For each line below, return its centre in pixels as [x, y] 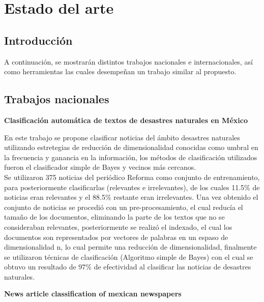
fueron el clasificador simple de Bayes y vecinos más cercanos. [100, 167]
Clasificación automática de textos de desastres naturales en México [126, 120]
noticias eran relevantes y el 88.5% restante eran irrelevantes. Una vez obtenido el [131, 197]
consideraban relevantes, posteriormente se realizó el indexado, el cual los [118, 226]
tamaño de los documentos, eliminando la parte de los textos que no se [114, 217]
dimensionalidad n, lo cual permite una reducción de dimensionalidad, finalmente [130, 247]
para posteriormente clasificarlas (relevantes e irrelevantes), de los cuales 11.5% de [132, 187]
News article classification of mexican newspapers [93, 294]
